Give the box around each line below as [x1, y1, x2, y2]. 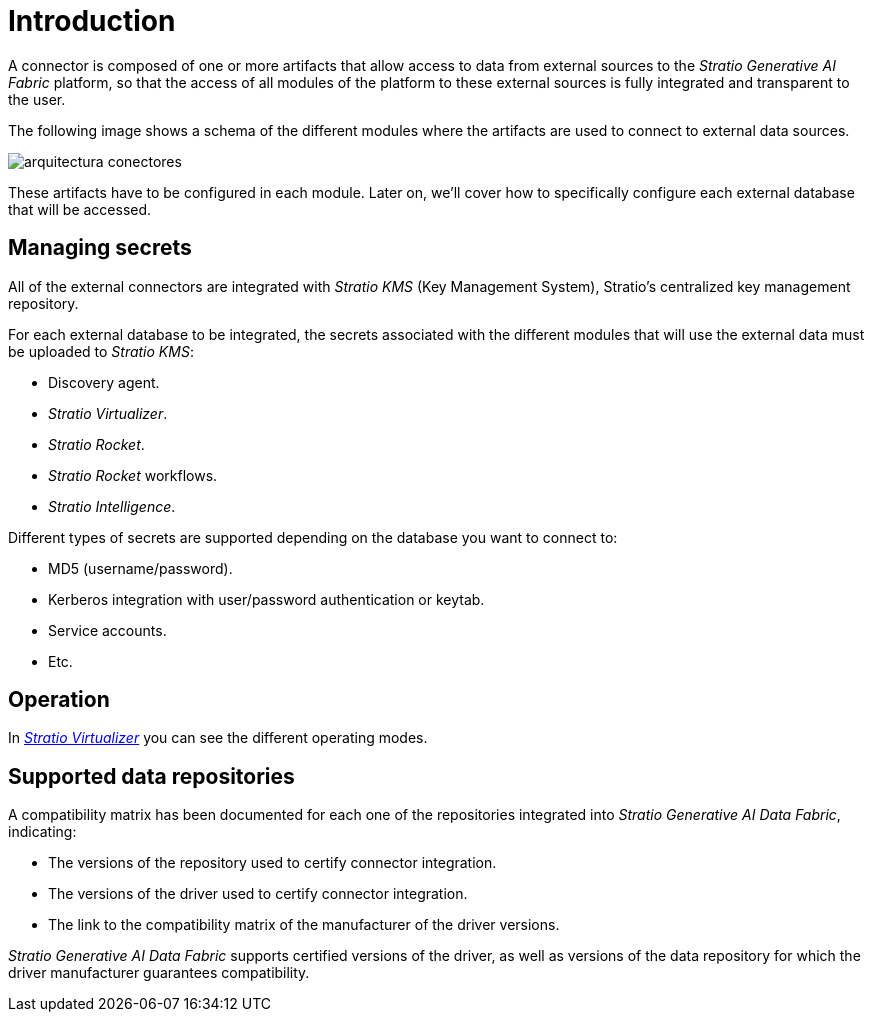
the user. [8, 90, 66, 108]
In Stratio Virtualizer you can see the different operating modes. [8, 729, 428, 747]
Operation [8, 687, 110, 713]
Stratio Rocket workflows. [48, 466, 218, 484]
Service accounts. [48, 621, 167, 639]
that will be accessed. [8, 200, 152, 218]
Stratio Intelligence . [48, 497, 176, 515]
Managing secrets [8, 235, 192, 261]
